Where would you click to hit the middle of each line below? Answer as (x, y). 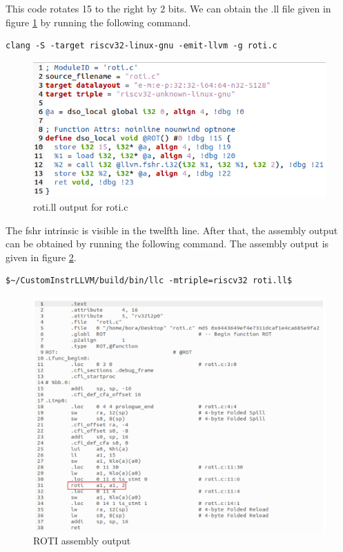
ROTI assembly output (82, 541)
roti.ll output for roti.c (81, 207)
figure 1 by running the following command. (98, 22)
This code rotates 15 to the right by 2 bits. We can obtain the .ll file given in (168, 8)
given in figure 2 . (41, 257)
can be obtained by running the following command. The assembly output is (167, 244)
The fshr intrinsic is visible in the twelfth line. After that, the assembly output (172, 230)
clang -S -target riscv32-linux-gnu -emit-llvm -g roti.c (141, 46)
